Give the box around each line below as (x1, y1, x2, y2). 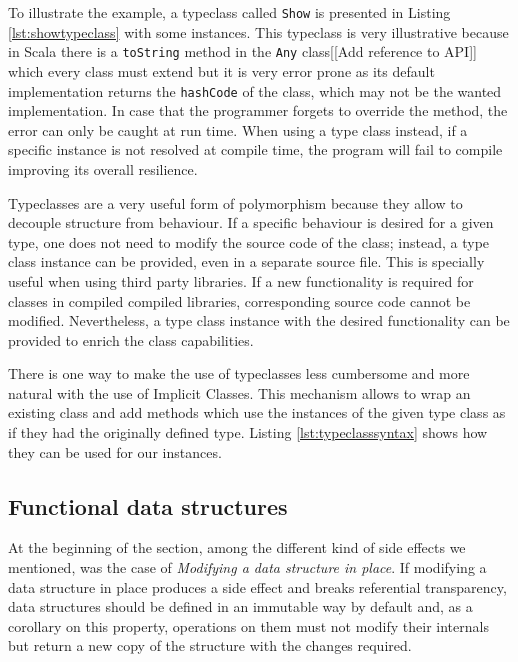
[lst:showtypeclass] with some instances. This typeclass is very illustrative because (8, 21, 509, 42)
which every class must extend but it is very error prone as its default (8, 60, 435, 81)
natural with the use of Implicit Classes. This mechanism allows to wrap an (8, 382, 471, 403)
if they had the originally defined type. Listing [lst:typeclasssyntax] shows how (8, 422, 488, 443)
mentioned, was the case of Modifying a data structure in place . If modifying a (8, 557, 487, 578)
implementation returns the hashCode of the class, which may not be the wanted (8, 80, 502, 101)
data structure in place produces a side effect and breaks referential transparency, (8, 576, 507, 597)
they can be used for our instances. (8, 441, 222, 462)
